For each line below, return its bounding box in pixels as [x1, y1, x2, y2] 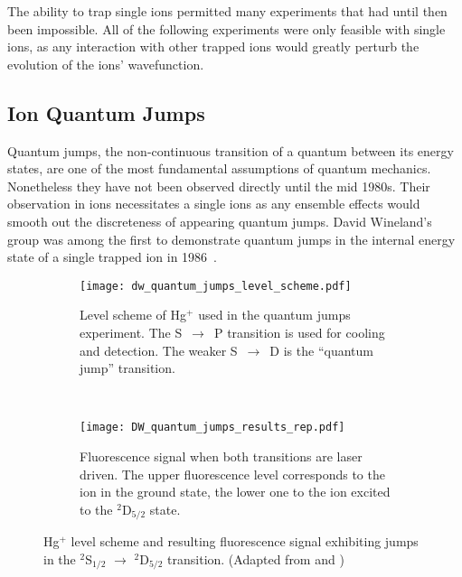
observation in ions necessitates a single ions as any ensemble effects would [7, 194, 420, 213]
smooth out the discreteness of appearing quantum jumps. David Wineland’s [7, 211, 432, 230]
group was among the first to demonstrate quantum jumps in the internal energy [7, 229, 456, 248]
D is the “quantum [269, 340, 373, 359]
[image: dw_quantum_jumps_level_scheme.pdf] [80, 279, 352, 293]
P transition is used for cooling [213, 322, 385, 341]
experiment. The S [80, 322, 183, 341]
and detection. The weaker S [80, 340, 238, 359]
